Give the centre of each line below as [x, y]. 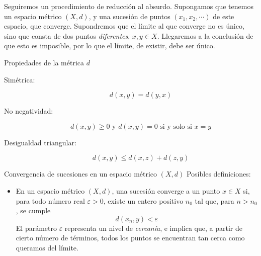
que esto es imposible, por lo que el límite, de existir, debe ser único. [110, 46]
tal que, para [214, 200]
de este [224, 16]
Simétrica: [20, 79]
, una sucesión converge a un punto [166, 190]
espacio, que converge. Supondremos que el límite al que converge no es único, [124, 26]
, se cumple [33, 210]
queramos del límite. [47, 247]
